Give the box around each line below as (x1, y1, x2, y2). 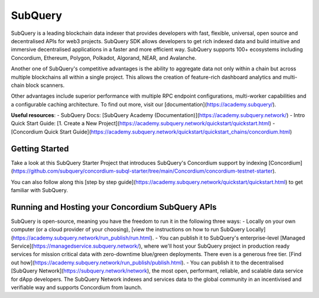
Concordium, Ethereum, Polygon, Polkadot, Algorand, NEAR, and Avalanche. (11, 54, 197, 61)
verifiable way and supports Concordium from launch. (11, 284, 142, 291)
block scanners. (25, 82, 65, 89)
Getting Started (11, 144, 69, 154)
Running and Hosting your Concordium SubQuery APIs (11, 202, 217, 212)
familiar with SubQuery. (11, 186, 68, 193)
